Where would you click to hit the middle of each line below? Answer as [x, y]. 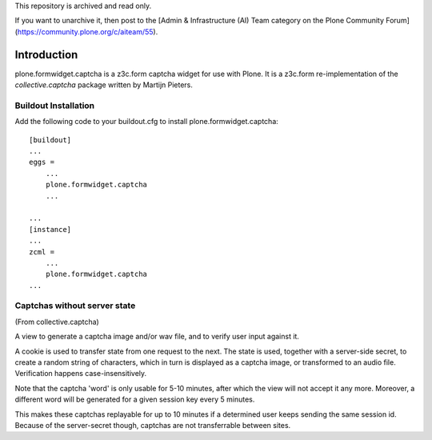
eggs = [42, 162]
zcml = [42, 252]
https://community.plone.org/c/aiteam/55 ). [88, 31]
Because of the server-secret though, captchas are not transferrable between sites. [153, 425]
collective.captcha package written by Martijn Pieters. [104, 85]
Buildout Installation [55, 106]
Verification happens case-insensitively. [81, 374]
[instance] [50, 229]
